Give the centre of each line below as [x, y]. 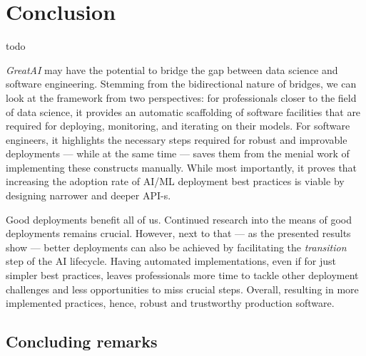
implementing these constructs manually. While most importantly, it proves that [182, 167]
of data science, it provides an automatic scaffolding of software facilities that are [183, 111]
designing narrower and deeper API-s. [88, 195]
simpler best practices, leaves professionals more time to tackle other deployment [182, 275]
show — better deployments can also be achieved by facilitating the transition [176, 247]
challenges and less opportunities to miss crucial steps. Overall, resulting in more [182, 289]
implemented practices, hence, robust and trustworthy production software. [170, 303]
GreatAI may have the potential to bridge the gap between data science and [172, 69]
